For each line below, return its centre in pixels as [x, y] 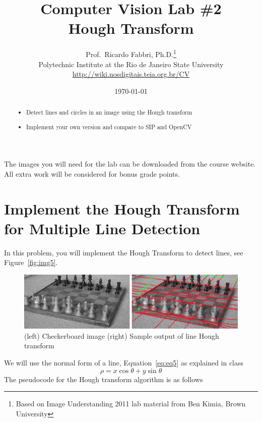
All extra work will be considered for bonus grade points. [92, 173]
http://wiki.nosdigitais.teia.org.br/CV [131, 74]
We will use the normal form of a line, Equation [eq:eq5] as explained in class [124, 363]
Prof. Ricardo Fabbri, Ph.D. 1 [131, 53]
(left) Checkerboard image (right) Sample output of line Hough [122, 335]
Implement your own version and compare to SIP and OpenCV [109, 126]
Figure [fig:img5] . [31, 262]
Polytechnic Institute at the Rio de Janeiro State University [131, 64]
